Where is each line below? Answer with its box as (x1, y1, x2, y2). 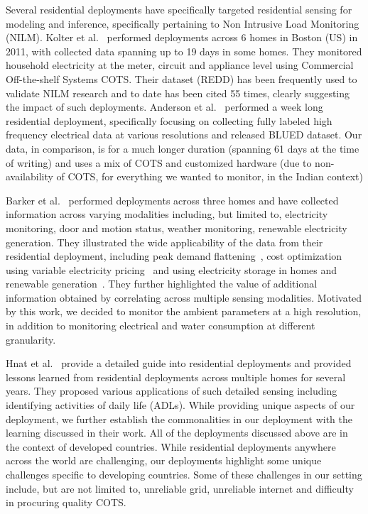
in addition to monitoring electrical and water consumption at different (6, 318, 315, 333)
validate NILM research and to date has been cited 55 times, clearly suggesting (6, 85, 350, 100)
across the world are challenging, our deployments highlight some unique (6, 453, 322, 468)
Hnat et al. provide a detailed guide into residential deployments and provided (6, 356, 352, 371)
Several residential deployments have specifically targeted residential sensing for (6, 2, 352, 16)
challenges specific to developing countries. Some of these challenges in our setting (6, 467, 362, 481)
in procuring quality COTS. (6, 495, 126, 510)
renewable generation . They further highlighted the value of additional (6, 276, 318, 291)
